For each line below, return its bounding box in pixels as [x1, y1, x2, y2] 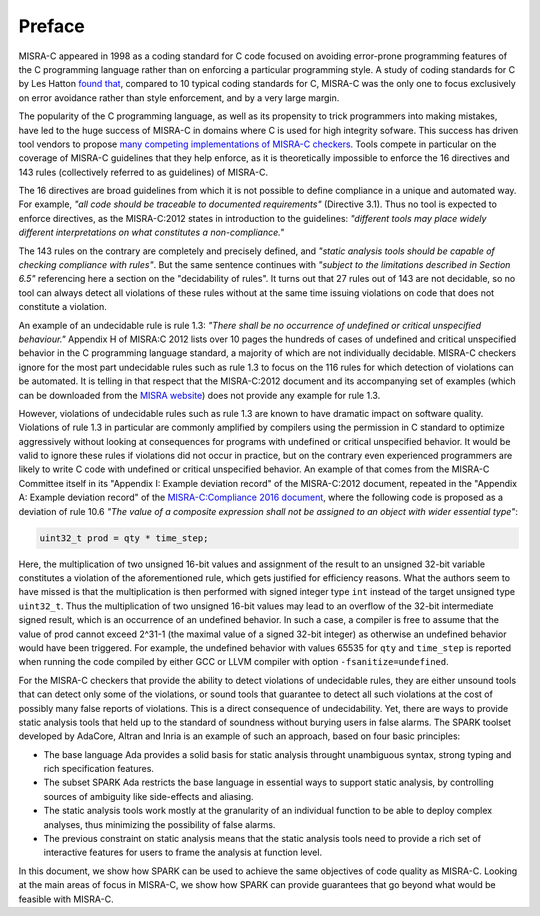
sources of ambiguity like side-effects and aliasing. [43, 790, 254, 802]
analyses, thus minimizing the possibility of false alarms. [43, 818, 276, 830]
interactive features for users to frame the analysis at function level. [43, 846, 323, 859]
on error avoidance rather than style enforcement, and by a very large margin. [18, 91, 340, 104]
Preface [18, 15, 85, 37]
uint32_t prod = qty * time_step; [39, 532, 209, 544]
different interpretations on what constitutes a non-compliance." [18, 226, 285, 239]
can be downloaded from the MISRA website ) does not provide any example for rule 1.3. [18, 389, 381, 401]
